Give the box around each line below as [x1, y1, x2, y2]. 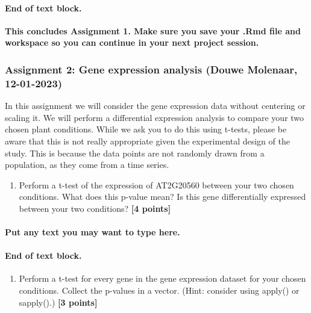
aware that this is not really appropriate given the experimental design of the [5, 134, 290, 147]
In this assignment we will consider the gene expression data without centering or [5, 99, 306, 112]
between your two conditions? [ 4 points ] [19, 202, 171, 214]
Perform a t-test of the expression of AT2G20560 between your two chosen [19, 178, 294, 191]
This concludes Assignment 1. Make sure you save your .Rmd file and [5, 24, 301, 37]
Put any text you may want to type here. [5, 226, 180, 238]
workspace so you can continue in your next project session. [5, 36, 259, 49]
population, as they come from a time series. [5, 158, 169, 171]
